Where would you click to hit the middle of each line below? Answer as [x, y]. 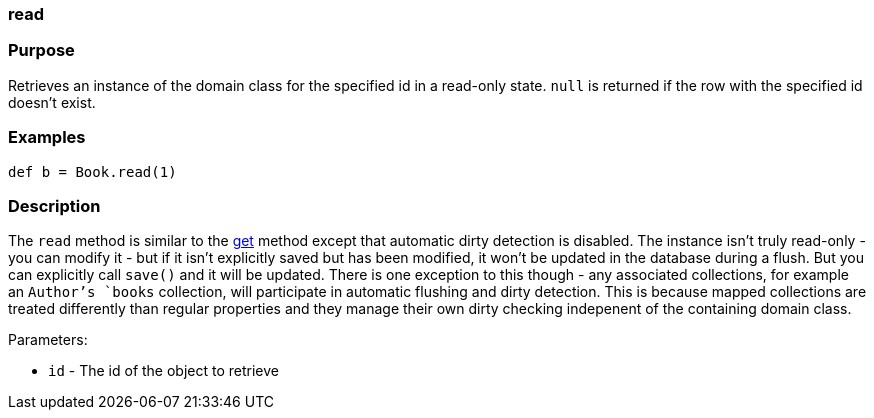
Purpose [41, 50]
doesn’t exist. [52, 102]
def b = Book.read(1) [92, 171]
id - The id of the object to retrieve [163, 371]
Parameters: [48, 340]
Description [54, 205]
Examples [47, 137]
